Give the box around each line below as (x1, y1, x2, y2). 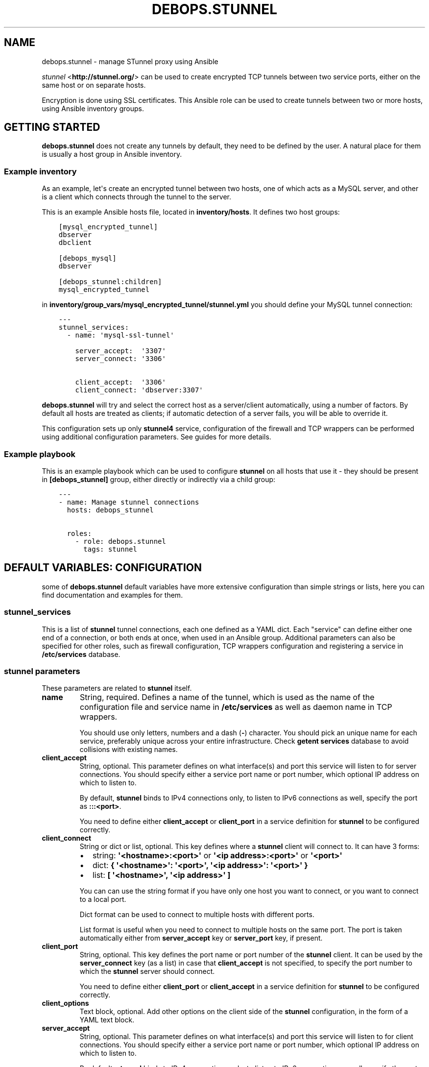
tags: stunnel (83, 545, 137, 553)
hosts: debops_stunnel (67, 506, 154, 514)
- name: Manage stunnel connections (58, 498, 199, 506)
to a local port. (79, 895, 126, 904)
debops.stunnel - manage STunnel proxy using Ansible (42, 57, 218, 66)
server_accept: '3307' (75, 347, 166, 355)
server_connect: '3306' (75, 355, 166, 363)
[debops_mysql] (58, 254, 117, 263)
